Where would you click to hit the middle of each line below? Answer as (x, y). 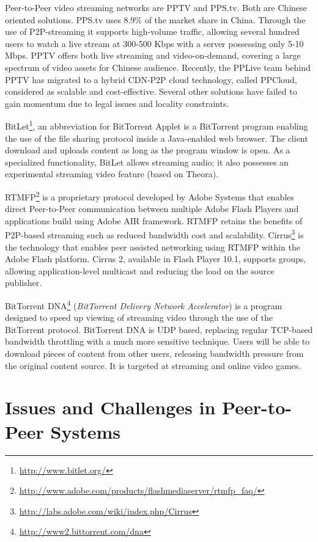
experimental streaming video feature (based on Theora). (112, 174)
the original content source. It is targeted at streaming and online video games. (153, 365)
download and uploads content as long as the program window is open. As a (148, 150)
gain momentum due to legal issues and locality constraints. (117, 103)
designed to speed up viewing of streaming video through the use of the (139, 317)
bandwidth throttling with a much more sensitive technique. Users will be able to (157, 341)
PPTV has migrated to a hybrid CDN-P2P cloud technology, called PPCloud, (151, 79)
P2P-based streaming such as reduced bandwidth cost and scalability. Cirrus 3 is (154, 234)
